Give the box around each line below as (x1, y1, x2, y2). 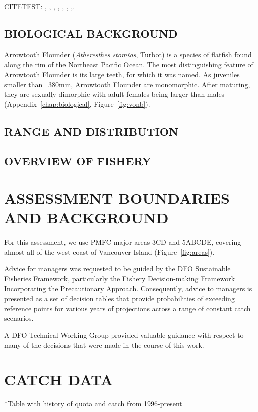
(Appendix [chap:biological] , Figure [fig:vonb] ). (4, 98, 150, 109)
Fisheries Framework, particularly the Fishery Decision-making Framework (4, 273, 235, 284)
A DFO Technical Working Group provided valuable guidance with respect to (4, 329, 244, 340)
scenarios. (4, 313, 34, 323)
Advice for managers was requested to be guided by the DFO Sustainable (4, 263, 231, 274)
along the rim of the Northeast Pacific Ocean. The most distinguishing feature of (4, 59, 253, 70)
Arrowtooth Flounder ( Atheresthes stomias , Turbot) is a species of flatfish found (4, 49, 252, 60)
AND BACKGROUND (4, 207, 169, 228)
